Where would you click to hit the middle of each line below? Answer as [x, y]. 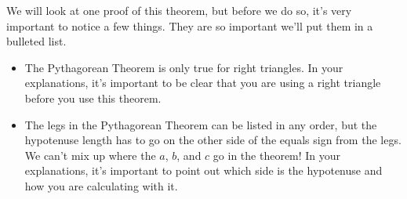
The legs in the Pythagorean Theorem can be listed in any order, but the [201, 124]
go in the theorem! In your [277, 155]
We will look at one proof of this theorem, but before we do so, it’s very [179, 10]
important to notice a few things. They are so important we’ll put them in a [190, 25]
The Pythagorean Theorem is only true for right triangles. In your [184, 67]
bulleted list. [36, 41]
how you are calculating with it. [101, 185]
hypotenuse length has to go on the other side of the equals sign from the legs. [213, 140]
